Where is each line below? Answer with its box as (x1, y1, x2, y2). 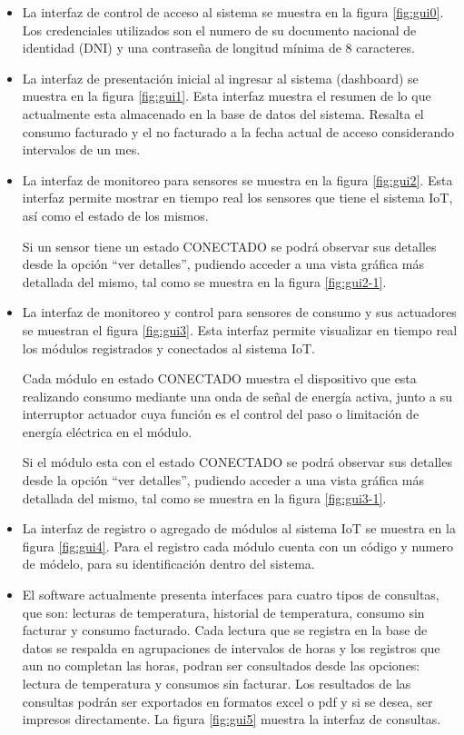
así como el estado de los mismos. (22, 205, 209, 224)
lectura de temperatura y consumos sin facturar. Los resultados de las (22, 674, 411, 692)
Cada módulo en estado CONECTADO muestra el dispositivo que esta (22, 369, 417, 388)
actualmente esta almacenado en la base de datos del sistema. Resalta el (22, 104, 424, 123)
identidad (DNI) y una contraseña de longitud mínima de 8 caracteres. (22, 38, 415, 57)
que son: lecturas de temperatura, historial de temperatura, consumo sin (22, 602, 425, 621)
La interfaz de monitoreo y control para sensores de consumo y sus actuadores (22, 303, 457, 322)
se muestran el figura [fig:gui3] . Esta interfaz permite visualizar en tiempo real (22, 320, 458, 339)
